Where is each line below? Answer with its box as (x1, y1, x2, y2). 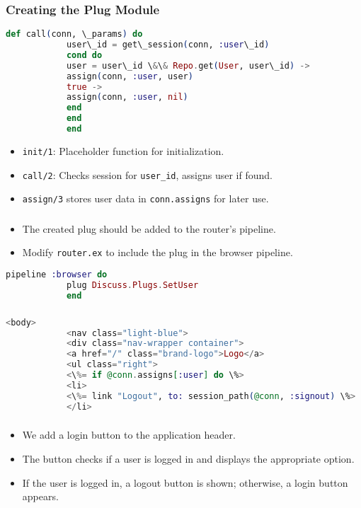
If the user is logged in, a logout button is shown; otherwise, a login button (22, 475, 348, 490)
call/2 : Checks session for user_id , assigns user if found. (22, 167, 273, 182)
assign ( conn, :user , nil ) (66, 92, 188, 103)
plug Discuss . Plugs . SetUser (66, 279, 199, 290)
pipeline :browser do (6, 270, 108, 280)
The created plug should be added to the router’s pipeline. (22, 221, 276, 236)
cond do (66, 50, 103, 60)
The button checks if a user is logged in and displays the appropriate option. (22, 451, 355, 466)
